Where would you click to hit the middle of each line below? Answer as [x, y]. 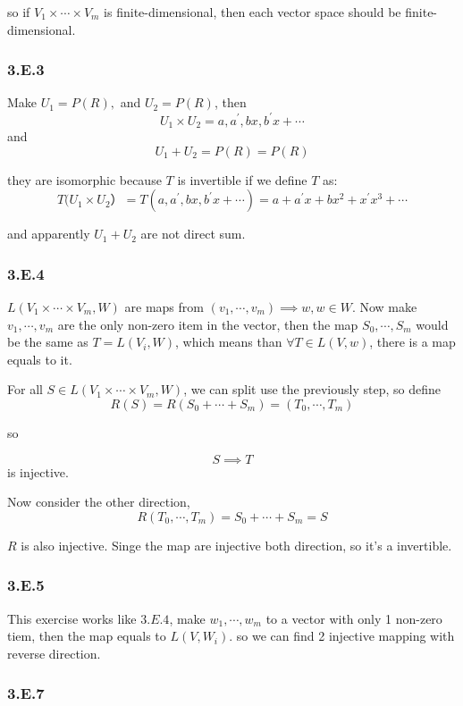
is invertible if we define [242, 179]
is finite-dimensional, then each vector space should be [253, 12]
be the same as [48, 342]
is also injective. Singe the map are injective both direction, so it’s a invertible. [236, 545]
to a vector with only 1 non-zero [354, 618]
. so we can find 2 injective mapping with [342, 636]
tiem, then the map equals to [87, 636]
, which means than [229, 342]
